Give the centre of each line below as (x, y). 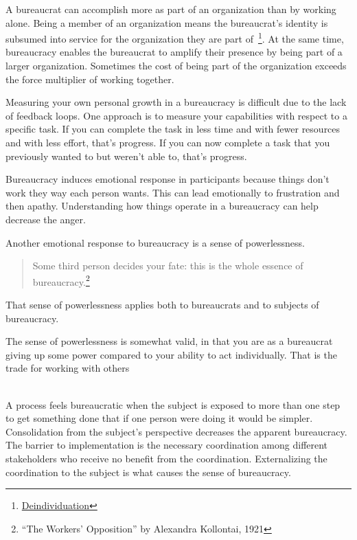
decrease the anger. (46, 219)
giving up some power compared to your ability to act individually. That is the (171, 354)
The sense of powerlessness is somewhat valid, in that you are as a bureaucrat (169, 341)
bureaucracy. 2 (61, 280)
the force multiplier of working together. (90, 79)
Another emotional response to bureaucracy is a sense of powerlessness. (156, 242)
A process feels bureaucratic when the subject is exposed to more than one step (173, 404)
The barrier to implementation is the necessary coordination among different (167, 445)
